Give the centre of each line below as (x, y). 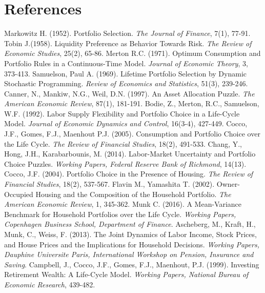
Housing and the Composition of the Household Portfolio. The (133, 194)
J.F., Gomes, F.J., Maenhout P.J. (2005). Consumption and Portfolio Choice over (132, 134)
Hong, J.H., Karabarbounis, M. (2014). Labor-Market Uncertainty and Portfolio (130, 154)
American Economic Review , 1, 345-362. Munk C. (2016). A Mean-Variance (123, 204)
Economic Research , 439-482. (50, 284)
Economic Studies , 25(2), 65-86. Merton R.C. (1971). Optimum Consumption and (132, 53)
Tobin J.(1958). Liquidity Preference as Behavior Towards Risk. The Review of (128, 43)
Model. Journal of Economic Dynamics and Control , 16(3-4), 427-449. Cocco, (126, 123)
